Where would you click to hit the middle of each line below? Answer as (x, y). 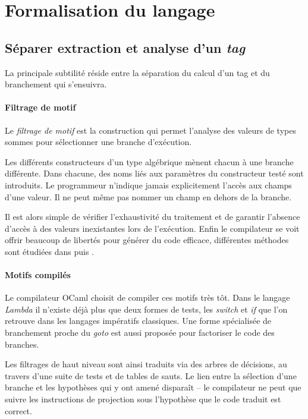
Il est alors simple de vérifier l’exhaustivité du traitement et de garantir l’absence (153, 217)
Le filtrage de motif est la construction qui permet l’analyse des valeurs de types (150, 130)
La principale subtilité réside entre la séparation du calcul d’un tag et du (137, 72)
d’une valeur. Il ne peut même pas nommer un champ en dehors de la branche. (148, 196)
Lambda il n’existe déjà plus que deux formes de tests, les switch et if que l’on (146, 309)
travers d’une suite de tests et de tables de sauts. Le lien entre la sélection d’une (151, 375)
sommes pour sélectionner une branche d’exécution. (98, 142)
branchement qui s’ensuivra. (56, 84)
